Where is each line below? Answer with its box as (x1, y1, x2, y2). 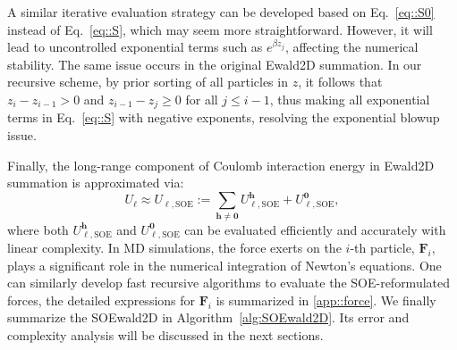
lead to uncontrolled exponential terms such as (7, 37, 263, 56)
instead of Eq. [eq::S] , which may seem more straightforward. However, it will (7, 20, 433, 38)
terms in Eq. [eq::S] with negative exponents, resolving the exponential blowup (7, 108, 440, 127)
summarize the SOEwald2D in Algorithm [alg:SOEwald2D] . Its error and (7, 308, 410, 327)
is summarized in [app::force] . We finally (216, 290, 436, 309)
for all (185, 89, 218, 108)
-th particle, (350, 238, 415, 257)
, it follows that (298, 72, 383, 91)
